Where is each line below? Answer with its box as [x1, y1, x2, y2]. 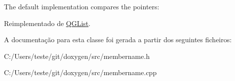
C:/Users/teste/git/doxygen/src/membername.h [4, 51, 150, 61]
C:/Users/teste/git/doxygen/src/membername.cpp [4, 67, 157, 78]
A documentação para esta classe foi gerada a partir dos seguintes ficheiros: [4, 34, 232, 45]
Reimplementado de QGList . [4, 18, 91, 28]
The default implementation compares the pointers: [4, 1, 159, 11]
